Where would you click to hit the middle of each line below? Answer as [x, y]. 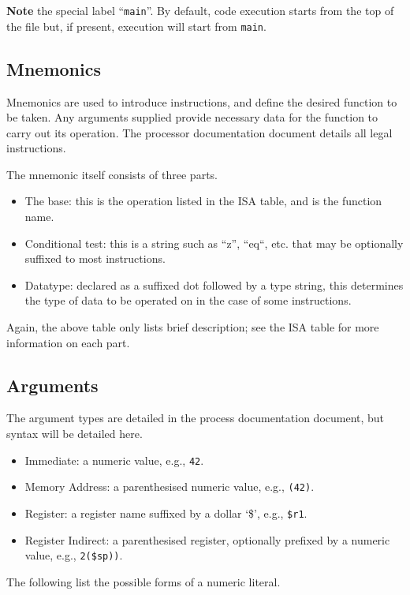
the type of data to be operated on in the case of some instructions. [188, 300]
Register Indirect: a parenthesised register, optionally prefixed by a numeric [207, 539]
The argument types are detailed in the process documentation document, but [196, 418]
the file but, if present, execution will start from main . [136, 26]
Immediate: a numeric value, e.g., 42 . [114, 460]
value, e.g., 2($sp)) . [74, 555]
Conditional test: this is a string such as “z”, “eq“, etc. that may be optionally [214, 243]
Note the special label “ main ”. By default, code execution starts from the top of [200, 10]
